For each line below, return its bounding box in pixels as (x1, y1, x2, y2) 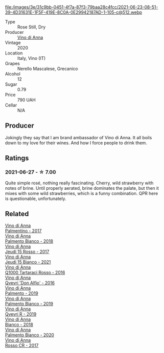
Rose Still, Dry (17, 24, 46, 30)
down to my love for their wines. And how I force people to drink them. (5, 140, 147, 146)
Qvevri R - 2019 (5, 311, 37, 317)
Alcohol (5, 71, 21, 76)
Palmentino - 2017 (5, 228, 42, 234)
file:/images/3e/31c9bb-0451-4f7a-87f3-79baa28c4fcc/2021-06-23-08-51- (5, 4, 158, 10)
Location (5, 50, 23, 56)
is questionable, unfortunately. (5, 196, 67, 202)
